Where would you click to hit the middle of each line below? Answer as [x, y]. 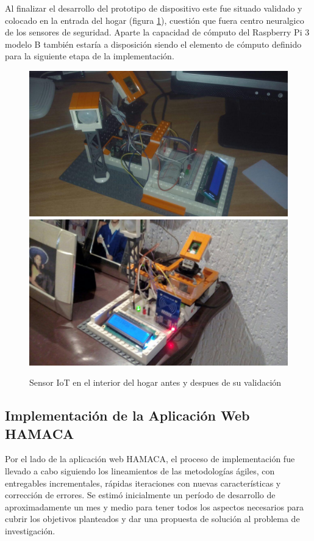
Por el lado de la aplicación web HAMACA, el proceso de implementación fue [150, 459]
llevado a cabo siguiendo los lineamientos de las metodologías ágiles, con [140, 470]
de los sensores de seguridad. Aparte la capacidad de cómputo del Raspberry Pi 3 [157, 32]
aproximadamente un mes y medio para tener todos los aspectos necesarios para [154, 506]
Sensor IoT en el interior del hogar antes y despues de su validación [155, 382]
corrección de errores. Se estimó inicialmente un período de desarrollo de [140, 495]
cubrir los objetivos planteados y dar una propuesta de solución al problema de [152, 519]
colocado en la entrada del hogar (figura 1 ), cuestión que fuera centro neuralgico [155, 20]
